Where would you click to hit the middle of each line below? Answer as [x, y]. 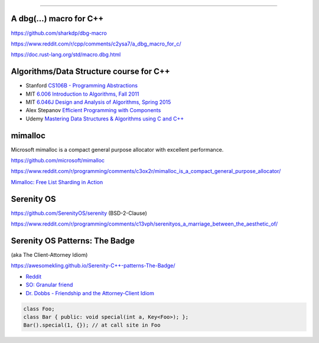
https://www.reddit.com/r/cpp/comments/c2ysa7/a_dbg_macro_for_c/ [96, 44]
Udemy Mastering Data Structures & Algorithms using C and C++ [105, 119]
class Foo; [39, 309]
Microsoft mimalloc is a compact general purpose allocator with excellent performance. [117, 149]
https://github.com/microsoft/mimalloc [58, 161]
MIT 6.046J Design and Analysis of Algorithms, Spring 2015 [98, 102]
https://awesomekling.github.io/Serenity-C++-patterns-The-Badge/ [93, 266]
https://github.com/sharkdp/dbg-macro [59, 33]
